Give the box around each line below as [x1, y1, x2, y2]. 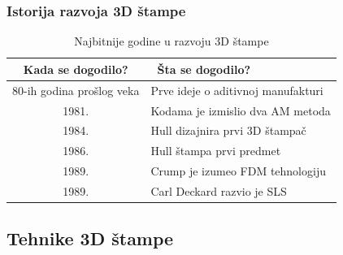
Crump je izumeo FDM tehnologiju [150, 162, 326, 179]
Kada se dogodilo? [23, 60, 128, 77]
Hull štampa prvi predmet [150, 142, 281, 159]
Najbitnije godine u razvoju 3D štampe [74, 32, 269, 50]
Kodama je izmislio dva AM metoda [150, 102, 331, 119]
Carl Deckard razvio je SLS [150, 182, 287, 199]
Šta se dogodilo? [157, 60, 251, 77]
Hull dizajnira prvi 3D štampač [150, 122, 306, 139]
